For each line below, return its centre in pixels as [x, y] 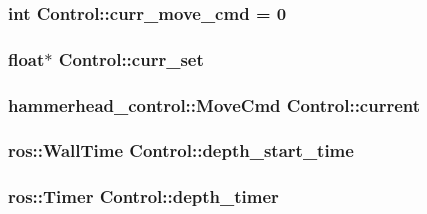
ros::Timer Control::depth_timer [143, 196]
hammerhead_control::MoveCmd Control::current [214, 104]
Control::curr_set [131, 58]
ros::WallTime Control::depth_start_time [181, 150]
